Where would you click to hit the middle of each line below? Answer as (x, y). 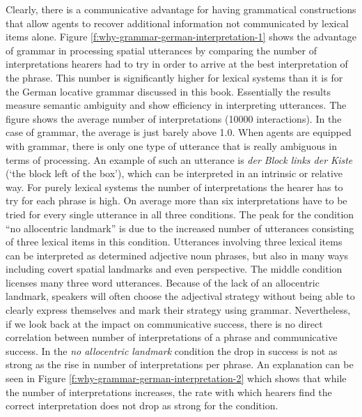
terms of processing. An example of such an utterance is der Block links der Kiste (179, 159)
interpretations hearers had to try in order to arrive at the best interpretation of (177, 64)
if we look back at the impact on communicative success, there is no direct (164, 323)
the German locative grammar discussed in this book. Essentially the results (168, 91)
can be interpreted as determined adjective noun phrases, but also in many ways (177, 255)
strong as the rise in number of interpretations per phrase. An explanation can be (180, 364)
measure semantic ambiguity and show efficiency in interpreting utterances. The (176, 105)
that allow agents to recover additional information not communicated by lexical (177, 23)
